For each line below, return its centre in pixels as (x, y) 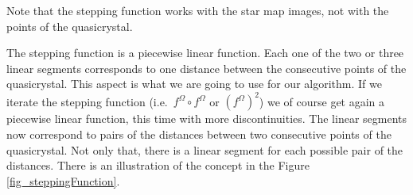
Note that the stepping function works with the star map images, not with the (198, 10)
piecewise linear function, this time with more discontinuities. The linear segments (206, 119)
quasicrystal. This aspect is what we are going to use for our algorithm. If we (194, 84)
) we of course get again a (322, 101)
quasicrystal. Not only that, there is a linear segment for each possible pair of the (205, 149)
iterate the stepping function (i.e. (87, 101)
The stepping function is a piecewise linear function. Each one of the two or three (205, 53)
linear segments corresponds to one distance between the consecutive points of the (206, 68)
